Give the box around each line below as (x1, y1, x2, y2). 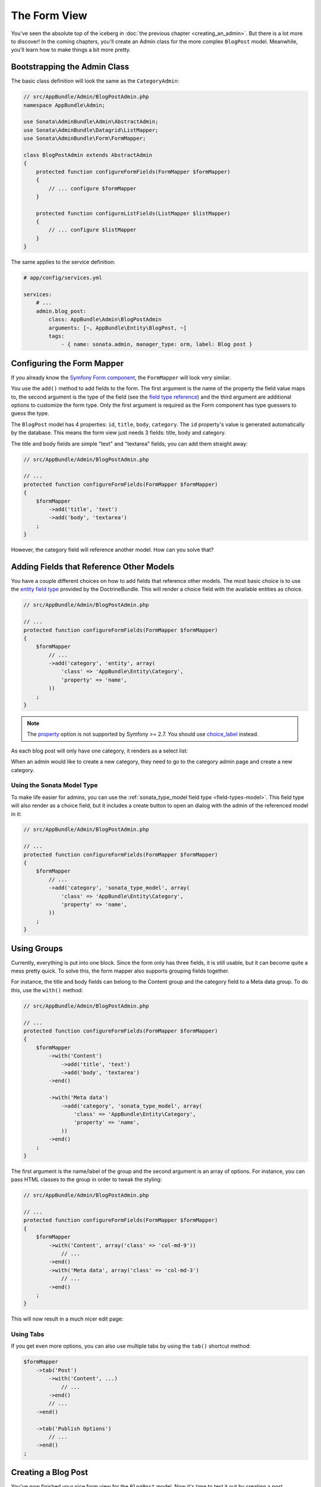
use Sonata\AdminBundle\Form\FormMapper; (23, 135, 146, 142)
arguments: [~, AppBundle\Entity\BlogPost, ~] (48, 324, 187, 331)
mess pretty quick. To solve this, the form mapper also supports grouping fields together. (11, 967, 229, 975)
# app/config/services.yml (23, 274, 102, 281)
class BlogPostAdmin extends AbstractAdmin (23, 152, 153, 158)
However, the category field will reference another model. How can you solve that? (11, 546, 214, 553)
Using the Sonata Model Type (11, 781, 98, 789)
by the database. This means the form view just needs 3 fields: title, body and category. (11, 429, 226, 437)
